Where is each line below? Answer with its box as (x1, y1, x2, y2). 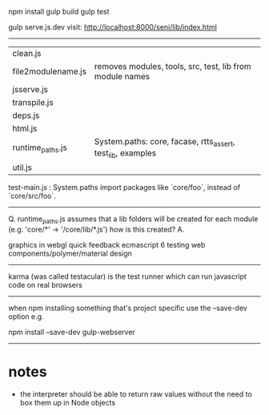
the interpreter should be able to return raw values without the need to (19, 389, 252, 399)
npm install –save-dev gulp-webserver (8, 328, 136, 337)
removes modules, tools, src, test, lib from (94, 61, 252, 71)
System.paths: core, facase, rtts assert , (94, 136, 235, 149)
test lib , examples (94, 147, 157, 160)
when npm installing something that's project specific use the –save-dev (8, 304, 248, 313)
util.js (12, 162, 33, 173)
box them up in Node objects (19, 398, 116, 408)
